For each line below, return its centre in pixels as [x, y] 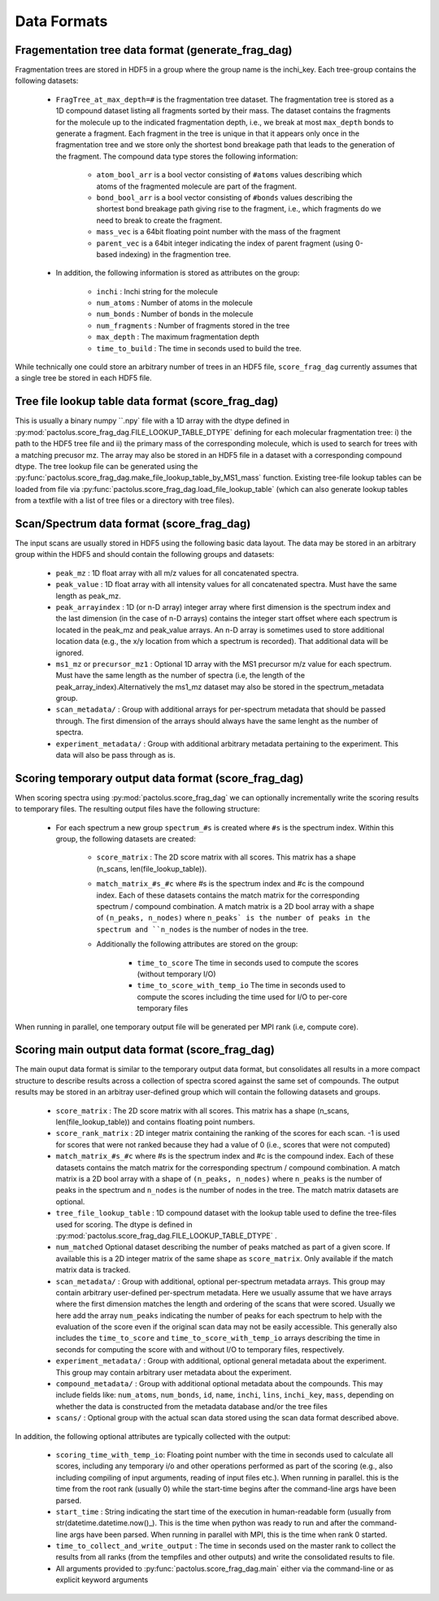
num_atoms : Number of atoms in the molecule [175, 303]
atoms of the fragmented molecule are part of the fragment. [196, 186]
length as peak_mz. [88, 596]
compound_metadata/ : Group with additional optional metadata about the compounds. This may [219, 1384]
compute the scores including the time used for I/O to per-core [242, 997]
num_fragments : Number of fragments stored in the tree [193, 325]
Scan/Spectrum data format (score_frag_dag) [133, 523]
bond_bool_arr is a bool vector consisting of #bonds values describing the [224, 197]
